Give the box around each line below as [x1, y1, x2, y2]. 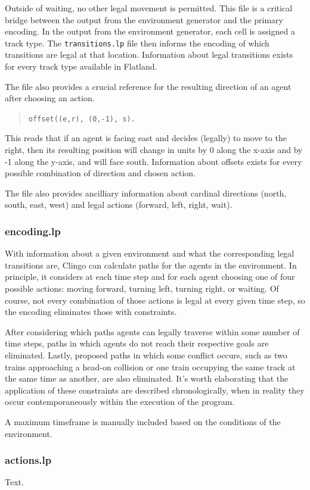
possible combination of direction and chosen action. [5, 167, 196, 179]
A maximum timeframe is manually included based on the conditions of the [5, 415, 281, 427]
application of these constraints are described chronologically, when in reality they [5, 383, 305, 396]
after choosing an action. [5, 92, 95, 104]
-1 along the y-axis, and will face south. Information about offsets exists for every [5, 155, 302, 167]
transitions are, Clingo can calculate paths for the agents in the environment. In [5, 258, 297, 271]
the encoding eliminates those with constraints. [5, 305, 177, 318]
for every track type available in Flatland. [5, 60, 157, 73]
